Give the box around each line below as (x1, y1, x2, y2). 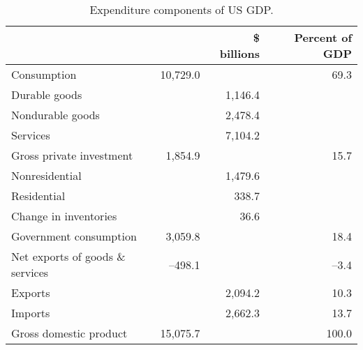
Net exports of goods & (11, 248, 126, 264)
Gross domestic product (11, 325, 128, 341)
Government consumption (11, 228, 137, 244)
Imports (11, 305, 50, 321)
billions (219, 45, 260, 61)
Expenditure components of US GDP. (89, 1, 274, 17)
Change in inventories (11, 208, 117, 224)
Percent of (294, 29, 352, 45)
